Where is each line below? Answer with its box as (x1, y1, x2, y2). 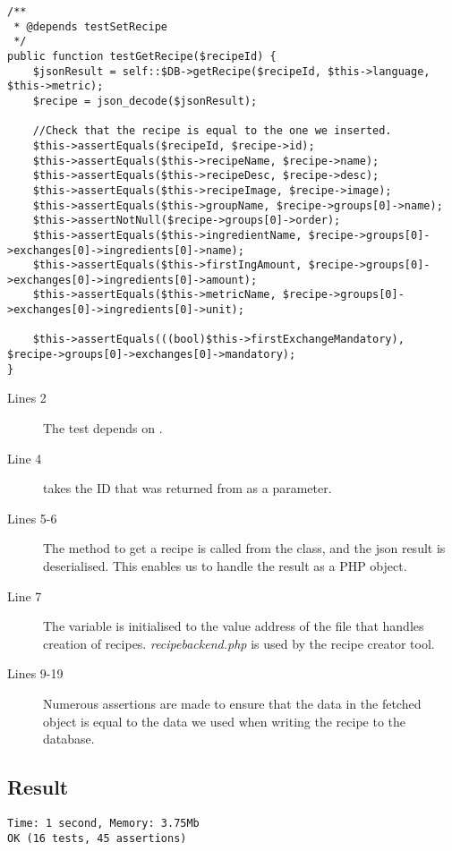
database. (43, 729, 95, 748)
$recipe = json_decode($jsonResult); (32, 94, 258, 107)
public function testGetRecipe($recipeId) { (7, 49, 277, 63)
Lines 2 (7, 388, 47, 407)
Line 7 (7, 586, 42, 605)
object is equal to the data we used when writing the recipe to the (43, 711, 406, 730)
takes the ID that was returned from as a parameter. (43, 479, 332, 498)
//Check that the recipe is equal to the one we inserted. (32, 124, 392, 138)
